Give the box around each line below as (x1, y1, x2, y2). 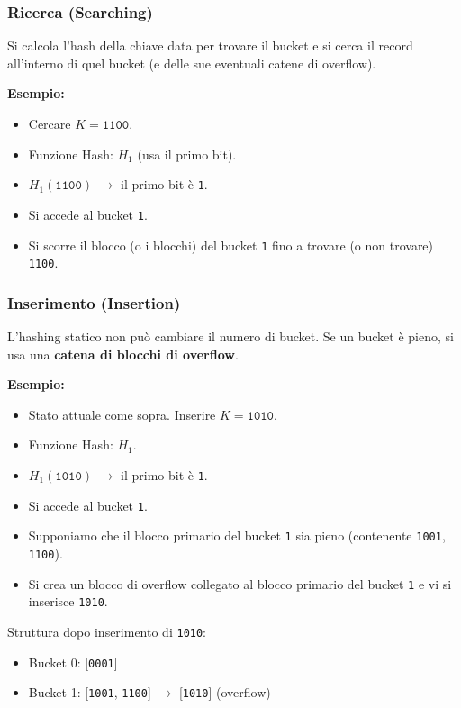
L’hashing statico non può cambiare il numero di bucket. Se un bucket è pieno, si (7, 327, 454, 346)
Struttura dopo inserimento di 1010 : (7, 622, 207, 640)
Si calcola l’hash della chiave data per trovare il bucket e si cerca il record (7, 36, 413, 55)
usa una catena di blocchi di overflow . (7, 344, 239, 363)
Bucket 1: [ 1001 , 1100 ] (28, 683, 151, 702)
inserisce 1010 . (28, 592, 108, 611)
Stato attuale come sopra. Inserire (28, 404, 216, 423)
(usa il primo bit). (137, 144, 237, 163)
